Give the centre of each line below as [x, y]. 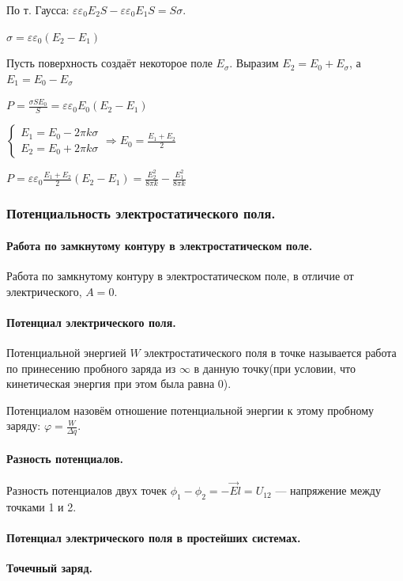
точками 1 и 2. [41, 506]
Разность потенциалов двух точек [87, 490]
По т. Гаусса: [38, 9]
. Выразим [254, 63]
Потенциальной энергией [66, 352]
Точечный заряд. [49, 568]
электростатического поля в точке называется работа [270, 352]
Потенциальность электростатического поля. [141, 213]
